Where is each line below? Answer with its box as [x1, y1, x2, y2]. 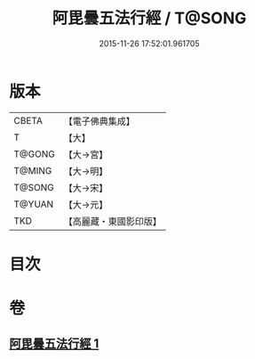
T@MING [13, 164, 52, 176]
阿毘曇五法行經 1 [9, 336, 100, 352]
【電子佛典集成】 [63, 115, 135, 127]
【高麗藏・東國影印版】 [63, 215, 162, 227]
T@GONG [13, 148, 55, 160]
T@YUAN [13, 198, 54, 210]
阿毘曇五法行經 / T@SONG [52, 8, 247, 29]
